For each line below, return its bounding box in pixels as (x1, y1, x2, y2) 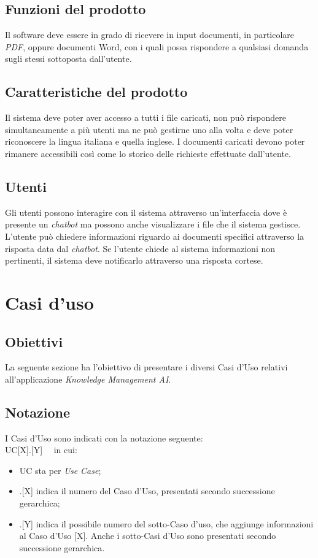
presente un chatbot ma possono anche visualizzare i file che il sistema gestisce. (5, 218, 301, 231)
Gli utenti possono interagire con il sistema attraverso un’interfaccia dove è (5, 205, 287, 218)
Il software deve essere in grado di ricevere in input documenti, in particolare (5, 28, 295, 41)
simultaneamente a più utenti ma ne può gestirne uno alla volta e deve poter (5, 123, 293, 136)
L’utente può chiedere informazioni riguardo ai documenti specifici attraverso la (5, 229, 304, 242)
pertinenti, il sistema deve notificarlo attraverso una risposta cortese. (5, 254, 263, 267)
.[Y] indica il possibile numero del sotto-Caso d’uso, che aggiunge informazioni (19, 517, 314, 530)
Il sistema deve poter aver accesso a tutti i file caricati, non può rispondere (5, 111, 286, 124)
